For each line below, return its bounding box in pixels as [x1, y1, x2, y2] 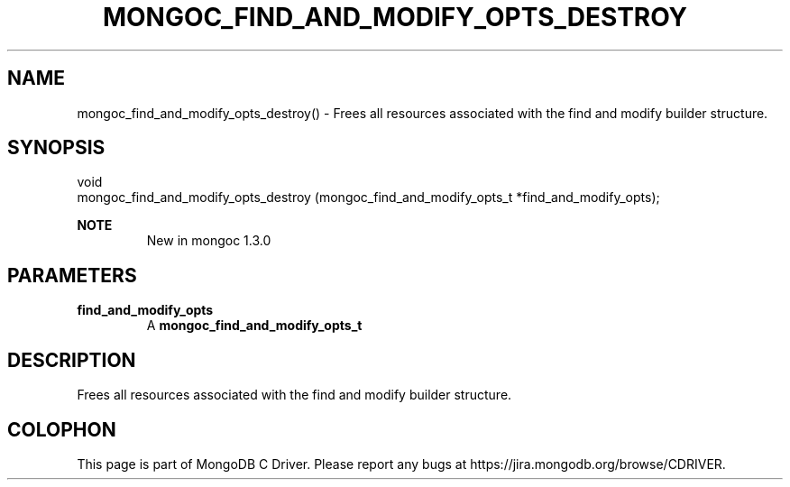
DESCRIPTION [7, 348, 136, 372]
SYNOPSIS [7, 136, 106, 160]
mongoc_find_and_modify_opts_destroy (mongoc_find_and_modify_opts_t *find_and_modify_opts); [77, 189, 660, 206]
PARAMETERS [7, 263, 137, 287]
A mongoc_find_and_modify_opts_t [146, 317, 363, 334]
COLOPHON [7, 418, 116, 441]
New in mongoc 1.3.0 [146, 233, 271, 249]
